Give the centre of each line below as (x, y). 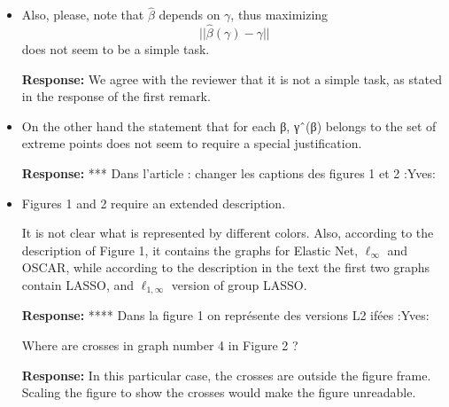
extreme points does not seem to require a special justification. (192, 143)
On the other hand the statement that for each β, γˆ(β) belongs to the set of (229, 125)
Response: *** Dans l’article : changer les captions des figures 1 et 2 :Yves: (228, 173)
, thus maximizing (279, 15)
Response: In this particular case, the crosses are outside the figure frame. (226, 375)
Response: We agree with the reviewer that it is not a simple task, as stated (232, 78)
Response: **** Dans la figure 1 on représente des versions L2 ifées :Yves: (225, 315)
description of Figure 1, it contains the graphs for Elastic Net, (190, 250)
